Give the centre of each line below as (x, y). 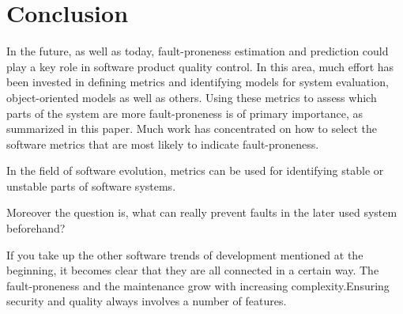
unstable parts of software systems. (91, 185)
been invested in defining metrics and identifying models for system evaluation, (198, 82)
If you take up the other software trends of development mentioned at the (185, 254)
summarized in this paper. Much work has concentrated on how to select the (192, 129)
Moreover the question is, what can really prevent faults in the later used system (202, 212)
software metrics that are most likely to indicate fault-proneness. (163, 144)
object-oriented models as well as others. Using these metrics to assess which (192, 97)
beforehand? (36, 228)
